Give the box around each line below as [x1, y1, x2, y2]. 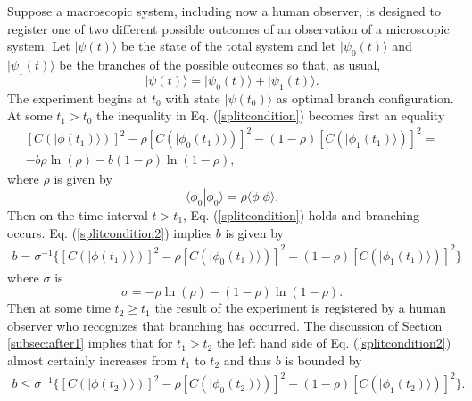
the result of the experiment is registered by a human [154, 299, 447, 317]
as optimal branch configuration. [276, 88, 454, 107]
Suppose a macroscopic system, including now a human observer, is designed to [7, 2, 441, 20]
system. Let [7, 37, 70, 55]
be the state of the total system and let [121, 37, 336, 55]
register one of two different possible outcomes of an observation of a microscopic [7, 19, 450, 37]
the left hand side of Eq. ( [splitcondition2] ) [216, 333, 451, 352]
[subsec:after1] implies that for [7, 333, 173, 352]
